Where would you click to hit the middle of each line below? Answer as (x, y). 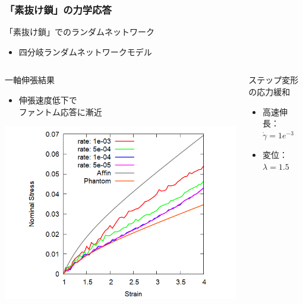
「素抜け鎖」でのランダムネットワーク (80, 32)
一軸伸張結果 (30, 80)
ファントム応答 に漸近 (60, 111)
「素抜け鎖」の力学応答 (58, 9)
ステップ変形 (274, 80)
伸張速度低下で (48, 100)
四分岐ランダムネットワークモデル (85, 51)
